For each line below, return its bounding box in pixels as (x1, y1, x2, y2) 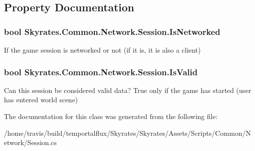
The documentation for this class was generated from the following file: (4, 111, 218, 121)
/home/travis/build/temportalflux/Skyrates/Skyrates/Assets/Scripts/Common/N (4, 127, 251, 138)
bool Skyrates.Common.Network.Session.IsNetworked (4, 25, 221, 37)
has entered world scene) (4, 94, 78, 105)
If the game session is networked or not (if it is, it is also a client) (4, 45, 201, 55)
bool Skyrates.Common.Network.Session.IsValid (4, 65, 198, 78)
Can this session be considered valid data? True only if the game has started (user (4, 85, 252, 95)
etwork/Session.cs (4, 137, 57, 148)
